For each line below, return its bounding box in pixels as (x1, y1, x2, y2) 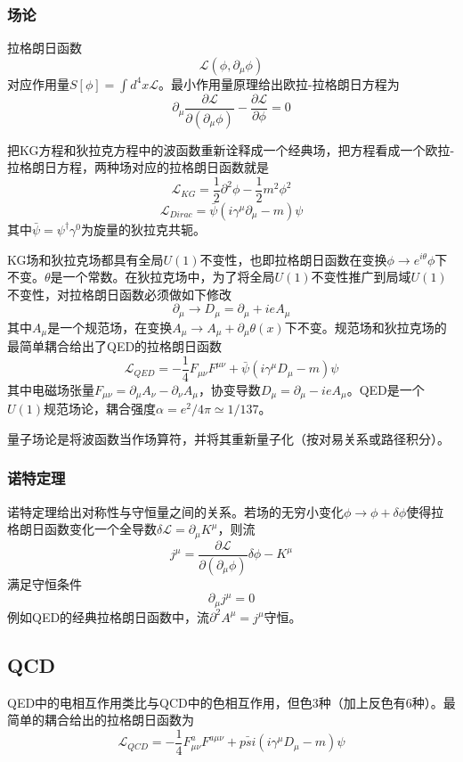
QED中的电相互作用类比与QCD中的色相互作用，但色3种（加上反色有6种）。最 (7, 692, 456, 711)
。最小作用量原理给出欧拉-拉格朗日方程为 (158, 74, 400, 93)
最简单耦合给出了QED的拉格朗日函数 (7, 337, 223, 356)
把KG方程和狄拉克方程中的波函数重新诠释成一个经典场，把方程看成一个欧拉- (7, 140, 455, 159)
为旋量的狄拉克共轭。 (81, 219, 206, 238)
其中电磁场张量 (7, 380, 94, 398)
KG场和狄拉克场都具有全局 (7, 250, 164, 268)
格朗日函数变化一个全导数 (7, 520, 157, 538)
